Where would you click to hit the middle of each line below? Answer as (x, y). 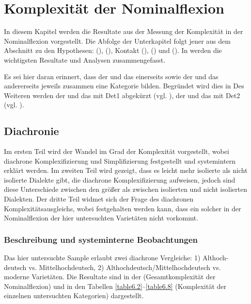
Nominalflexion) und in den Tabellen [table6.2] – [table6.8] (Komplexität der (115, 286)
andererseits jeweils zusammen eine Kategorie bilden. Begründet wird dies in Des (124, 86)
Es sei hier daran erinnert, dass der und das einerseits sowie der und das (111, 76)
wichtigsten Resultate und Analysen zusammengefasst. (85, 59)
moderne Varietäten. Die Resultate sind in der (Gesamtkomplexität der (110, 277)
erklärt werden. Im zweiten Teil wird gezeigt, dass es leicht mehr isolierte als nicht (126, 170)
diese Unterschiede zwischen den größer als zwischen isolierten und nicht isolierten (125, 189)
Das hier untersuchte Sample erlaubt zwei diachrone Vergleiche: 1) (102, 258)
